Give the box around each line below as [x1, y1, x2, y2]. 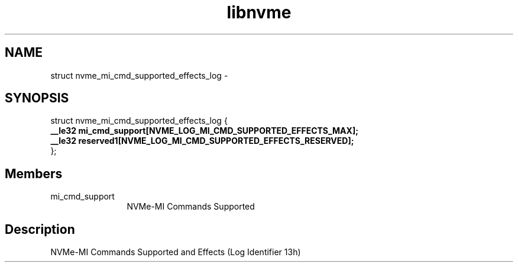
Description [5, 221, 75, 237]
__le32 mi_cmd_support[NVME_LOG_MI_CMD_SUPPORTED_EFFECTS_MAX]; [50, 126, 358, 136]
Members [5, 166, 63, 181]
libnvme [226, 2, 292, 22]
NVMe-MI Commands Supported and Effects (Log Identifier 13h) [50, 247, 301, 258]
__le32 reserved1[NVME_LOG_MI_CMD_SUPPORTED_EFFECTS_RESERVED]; [50, 136, 354, 146]
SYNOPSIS [5, 91, 69, 106]
